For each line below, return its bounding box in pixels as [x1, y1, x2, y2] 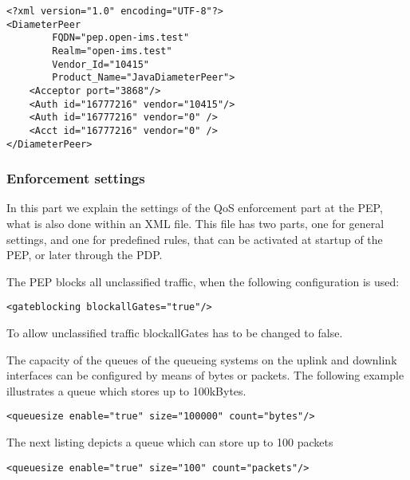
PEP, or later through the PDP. [6, 246, 163, 263]
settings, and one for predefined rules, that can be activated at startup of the [6, 230, 383, 247]
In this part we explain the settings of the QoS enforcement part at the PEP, [6, 199, 383, 216]
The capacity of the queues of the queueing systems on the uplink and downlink [6, 351, 397, 368]
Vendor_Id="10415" [52, 58, 149, 70]
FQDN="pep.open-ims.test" [52, 32, 190, 44]
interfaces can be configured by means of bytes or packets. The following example [6, 367, 404, 384]
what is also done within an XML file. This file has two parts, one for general [6, 215, 384, 232]
